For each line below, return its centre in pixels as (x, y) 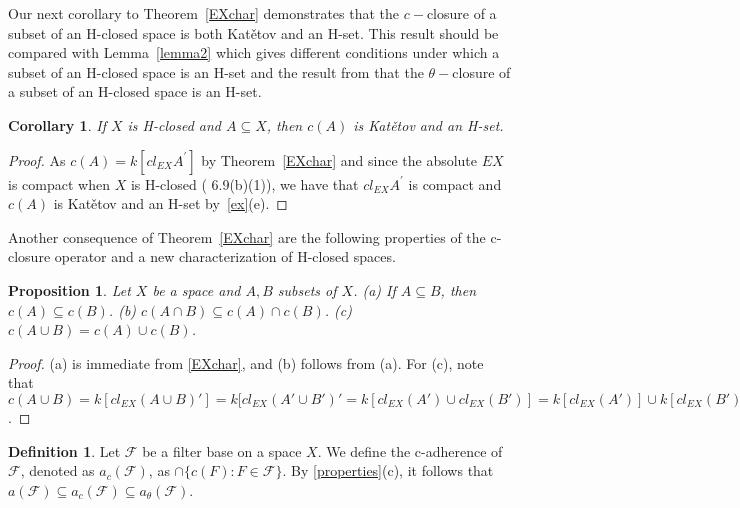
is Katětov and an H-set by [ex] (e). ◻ (170, 203)
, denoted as (57, 470)
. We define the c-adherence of (410, 450)
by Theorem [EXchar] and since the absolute (339, 159)
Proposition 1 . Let (69, 289)
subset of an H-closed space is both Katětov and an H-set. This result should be (253, 32)
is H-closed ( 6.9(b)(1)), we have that (244, 183)
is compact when (59, 183)
